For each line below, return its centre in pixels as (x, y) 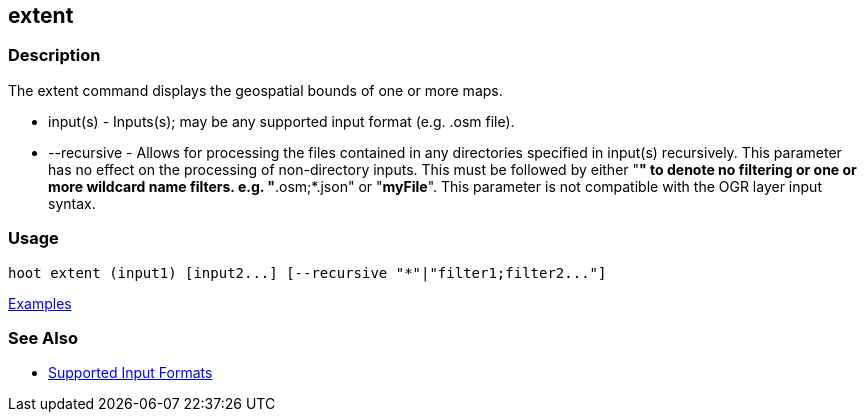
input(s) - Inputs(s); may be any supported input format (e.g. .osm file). (281, 121)
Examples (40, 303)
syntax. (72, 203)
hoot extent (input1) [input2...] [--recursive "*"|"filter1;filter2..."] (307, 272)
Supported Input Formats (130, 373)
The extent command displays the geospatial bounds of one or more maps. (255, 90)
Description (54, 55)
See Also (43, 337)
